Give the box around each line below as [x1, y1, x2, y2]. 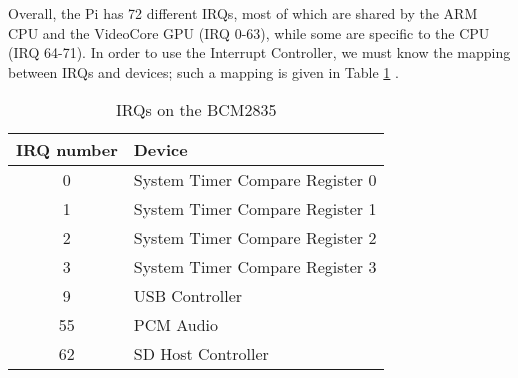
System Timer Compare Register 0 [133, 168, 377, 192]
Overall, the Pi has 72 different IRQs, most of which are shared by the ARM [8, 3, 478, 23]
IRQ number [16, 138, 118, 162]
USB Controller [133, 284, 243, 308]
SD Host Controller [133, 342, 269, 366]
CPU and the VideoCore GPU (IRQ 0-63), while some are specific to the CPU [8, 22, 490, 43]
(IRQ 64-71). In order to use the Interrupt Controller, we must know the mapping [8, 42, 511, 63]
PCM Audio [133, 313, 218, 337]
